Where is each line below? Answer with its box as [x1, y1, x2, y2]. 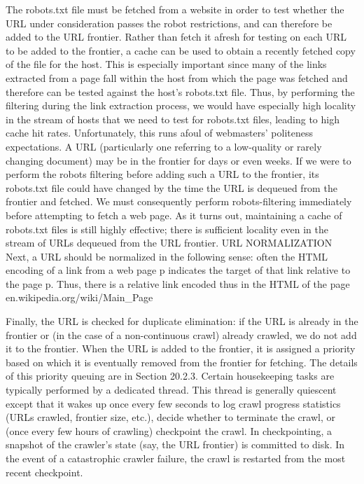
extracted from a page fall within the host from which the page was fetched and [6, 70, 348, 85]
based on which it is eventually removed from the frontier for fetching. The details [6, 354, 358, 369]
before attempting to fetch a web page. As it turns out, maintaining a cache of [6, 207, 342, 222]
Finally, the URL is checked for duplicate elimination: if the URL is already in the [6, 314, 358, 329]
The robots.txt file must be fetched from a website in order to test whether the [6, 2, 344, 16]
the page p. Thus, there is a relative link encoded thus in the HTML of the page [6, 276, 350, 291]
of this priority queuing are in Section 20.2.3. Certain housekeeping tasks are [6, 368, 335, 383]
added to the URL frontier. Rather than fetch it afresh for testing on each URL [6, 29, 347, 44]
